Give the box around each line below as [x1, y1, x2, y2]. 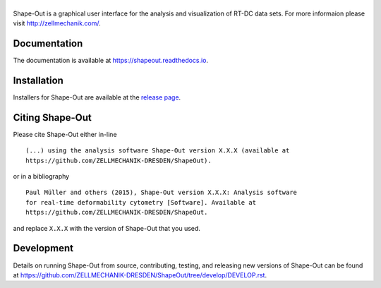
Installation [13, 74, 64, 86]
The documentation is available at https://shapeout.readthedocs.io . [13, 56, 208, 65]
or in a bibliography [13, 172, 70, 181]
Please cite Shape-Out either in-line [13, 130, 117, 138]
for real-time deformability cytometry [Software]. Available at [25, 198, 257, 206]
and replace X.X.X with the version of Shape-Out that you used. [13, 224, 201, 232]
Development [13, 242, 74, 254]
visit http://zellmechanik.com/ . [13, 19, 102, 28]
